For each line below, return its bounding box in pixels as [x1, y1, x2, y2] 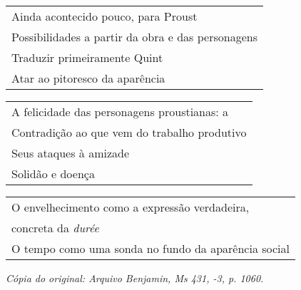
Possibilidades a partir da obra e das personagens [11, 29, 257, 45]
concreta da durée [11, 219, 99, 236]
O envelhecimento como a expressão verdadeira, [11, 199, 250, 215]
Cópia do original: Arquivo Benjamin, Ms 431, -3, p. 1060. [6, 271, 264, 285]
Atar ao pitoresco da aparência [11, 70, 165, 86]
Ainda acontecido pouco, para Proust [11, 8, 198, 24]
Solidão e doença [11, 165, 95, 182]
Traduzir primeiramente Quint [11, 49, 163, 66]
